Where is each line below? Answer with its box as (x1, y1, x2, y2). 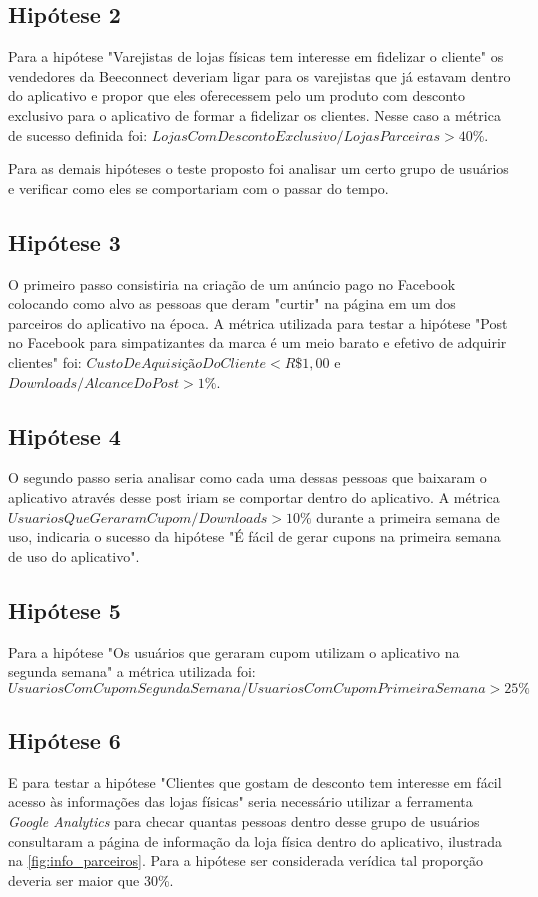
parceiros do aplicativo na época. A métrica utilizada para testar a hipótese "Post (8, 312, 508, 333)
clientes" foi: (8, 351, 82, 372)
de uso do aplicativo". (8, 545, 140, 566)
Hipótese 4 (8, 420, 121, 451)
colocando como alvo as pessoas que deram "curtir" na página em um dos (8, 293, 456, 314)
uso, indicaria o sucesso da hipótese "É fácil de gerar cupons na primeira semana (8, 526, 501, 547)
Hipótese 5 (8, 594, 121, 625)
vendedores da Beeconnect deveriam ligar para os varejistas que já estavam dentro (8, 65, 511, 86)
